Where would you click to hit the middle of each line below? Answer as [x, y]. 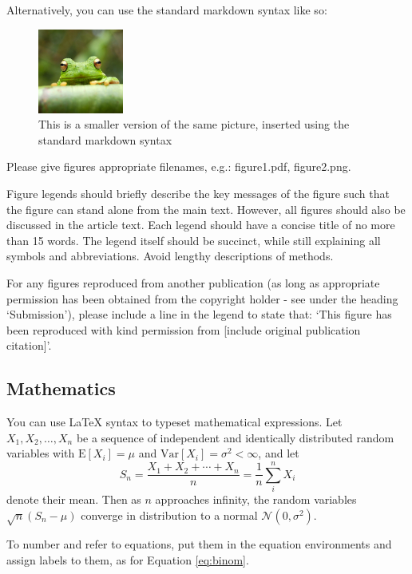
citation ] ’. [29, 345]
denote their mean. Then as [74, 499]
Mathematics [61, 388]
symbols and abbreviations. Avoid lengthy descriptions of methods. [170, 256]
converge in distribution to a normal [169, 515]
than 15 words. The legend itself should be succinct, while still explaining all [194, 240]
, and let [279, 453]
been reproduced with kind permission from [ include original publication [184, 329]
